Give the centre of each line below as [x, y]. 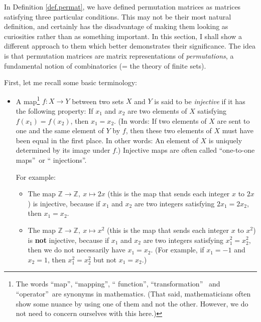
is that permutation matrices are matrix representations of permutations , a [119, 55]
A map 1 [28, 100]
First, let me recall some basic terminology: [71, 82]
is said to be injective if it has [200, 101]
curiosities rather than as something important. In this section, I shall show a [123, 36]
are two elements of [157, 111]
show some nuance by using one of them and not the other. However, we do [132, 303]
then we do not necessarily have [77, 250]
